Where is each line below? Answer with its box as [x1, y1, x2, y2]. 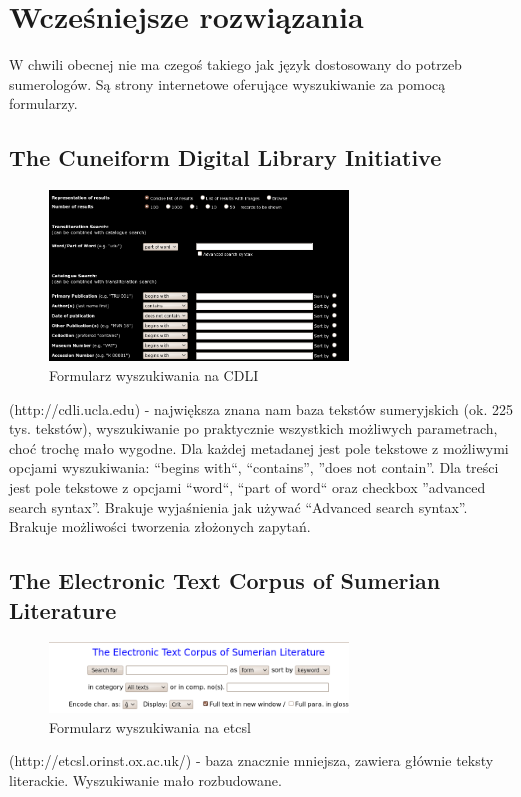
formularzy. [9, 93, 78, 114]
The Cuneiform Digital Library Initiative [9, 142, 442, 173]
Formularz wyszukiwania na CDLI [49, 365, 259, 386]
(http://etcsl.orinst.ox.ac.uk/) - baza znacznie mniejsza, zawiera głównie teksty [9, 750, 494, 771]
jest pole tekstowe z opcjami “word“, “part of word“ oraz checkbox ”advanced [9, 477, 486, 498]
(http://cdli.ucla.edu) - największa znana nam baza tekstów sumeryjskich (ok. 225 [9, 398, 513, 419]
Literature [9, 594, 117, 625]
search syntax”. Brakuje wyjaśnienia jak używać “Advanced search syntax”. [9, 496, 468, 517]
